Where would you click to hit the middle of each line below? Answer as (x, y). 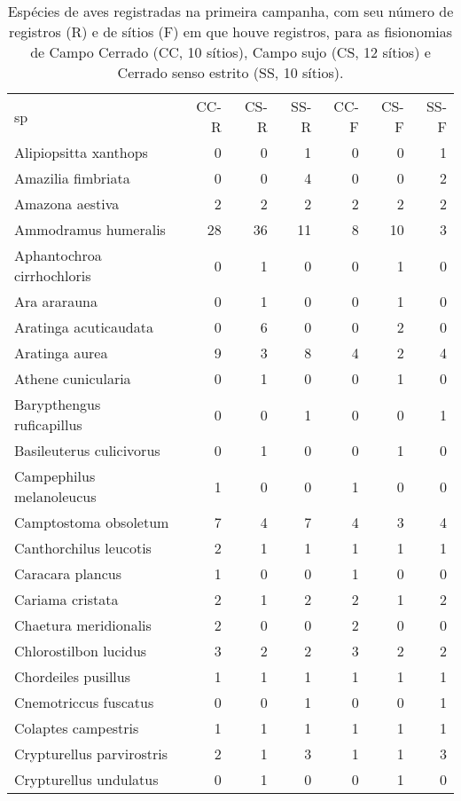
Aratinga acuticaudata (84, 327)
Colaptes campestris (77, 728)
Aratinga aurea (61, 353)
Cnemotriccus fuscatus (84, 702)
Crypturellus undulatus (86, 779)
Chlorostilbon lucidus (81, 651)
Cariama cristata (66, 599)
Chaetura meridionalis (83, 625)
